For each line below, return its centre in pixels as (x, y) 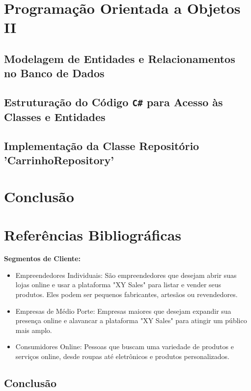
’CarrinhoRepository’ (59, 160)
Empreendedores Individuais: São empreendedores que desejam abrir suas (126, 275)
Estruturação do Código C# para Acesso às (113, 102)
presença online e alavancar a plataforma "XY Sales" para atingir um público (131, 320)
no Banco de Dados (54, 73)
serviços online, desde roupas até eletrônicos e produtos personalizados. (122, 356)
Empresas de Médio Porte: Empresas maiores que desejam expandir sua (123, 311)
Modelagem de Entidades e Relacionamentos (120, 58)
